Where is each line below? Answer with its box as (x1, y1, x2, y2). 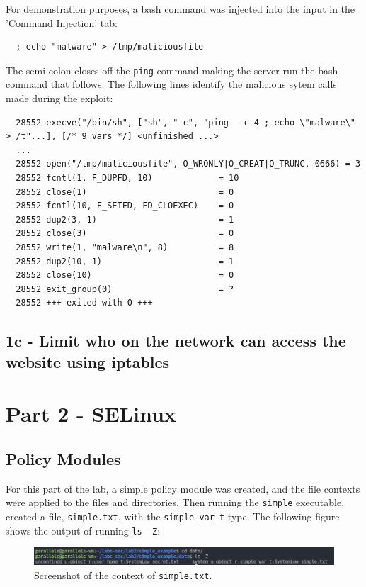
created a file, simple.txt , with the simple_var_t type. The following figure (6, 508, 340, 523)
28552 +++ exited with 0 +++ (16, 298, 153, 308)
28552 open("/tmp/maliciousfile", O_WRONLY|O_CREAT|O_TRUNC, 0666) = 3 (16, 159, 361, 169)
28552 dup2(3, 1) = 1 (16, 214, 234, 225)
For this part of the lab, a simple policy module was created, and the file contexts (6, 481, 360, 496)
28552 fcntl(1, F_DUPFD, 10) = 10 (16, 173, 239, 183)
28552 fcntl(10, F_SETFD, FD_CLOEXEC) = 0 (16, 201, 234, 211)
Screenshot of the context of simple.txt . (34, 567, 212, 582)
